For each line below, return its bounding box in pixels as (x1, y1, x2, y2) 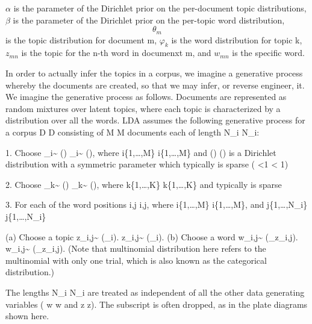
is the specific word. (232, 46, 305, 59)
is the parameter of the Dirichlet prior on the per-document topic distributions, (13, 2, 307, 14)
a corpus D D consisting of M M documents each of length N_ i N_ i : (5, 126, 260, 138)
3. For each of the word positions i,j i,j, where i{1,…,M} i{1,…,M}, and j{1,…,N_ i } (5, 198, 308, 211)
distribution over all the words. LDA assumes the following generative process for (5, 114, 305, 126)
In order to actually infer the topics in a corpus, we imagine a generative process (5, 67, 303, 79)
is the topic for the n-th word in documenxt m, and (21, 46, 211, 59)
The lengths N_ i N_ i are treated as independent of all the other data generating (5, 285, 305, 298)
